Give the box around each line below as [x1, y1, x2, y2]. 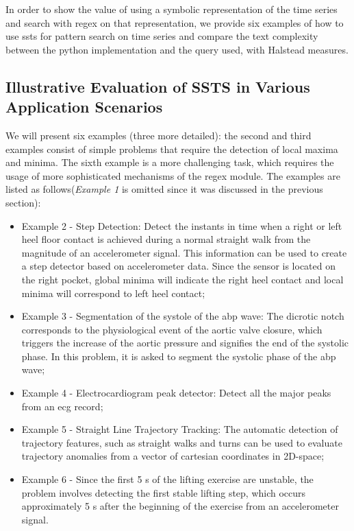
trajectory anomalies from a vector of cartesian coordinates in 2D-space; [21, 449, 325, 463]
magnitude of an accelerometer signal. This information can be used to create [21, 245, 347, 259]
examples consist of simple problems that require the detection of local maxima [5, 141, 338, 156]
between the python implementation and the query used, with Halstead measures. [5, 42, 349, 56]
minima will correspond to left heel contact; [21, 285, 205, 300]
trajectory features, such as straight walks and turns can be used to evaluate [21, 435, 342, 449]
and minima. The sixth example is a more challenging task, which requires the [5, 155, 334, 169]
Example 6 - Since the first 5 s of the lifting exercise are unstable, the [21, 472, 314, 486]
